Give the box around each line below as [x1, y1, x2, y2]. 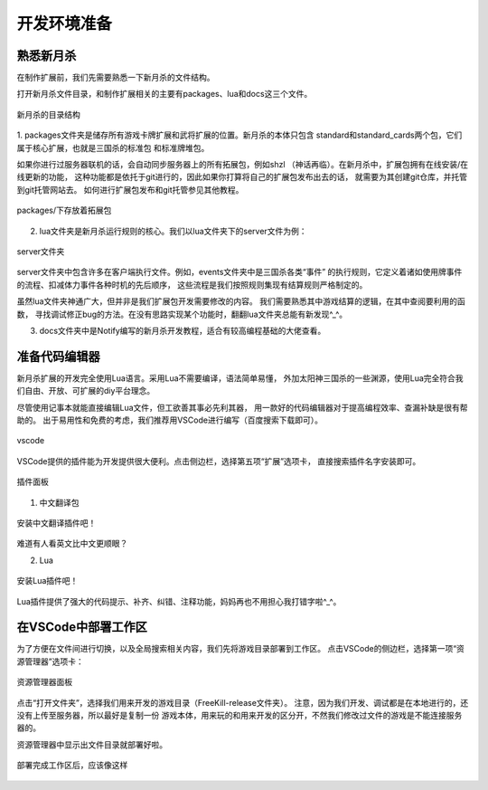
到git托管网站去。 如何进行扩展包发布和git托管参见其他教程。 [16, 184, 244, 195]
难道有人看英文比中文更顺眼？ [16, 538, 128, 549]
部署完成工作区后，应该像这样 [16, 760, 128, 771]
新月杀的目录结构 [16, 109, 80, 119]
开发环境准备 [16, 14, 113, 33]
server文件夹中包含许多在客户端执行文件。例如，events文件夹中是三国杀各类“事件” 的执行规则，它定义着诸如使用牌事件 [16, 267, 463, 278]
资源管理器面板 [16, 677, 72, 688]
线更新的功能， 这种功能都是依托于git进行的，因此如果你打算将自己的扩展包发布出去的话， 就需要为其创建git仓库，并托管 [16, 172, 467, 183]
